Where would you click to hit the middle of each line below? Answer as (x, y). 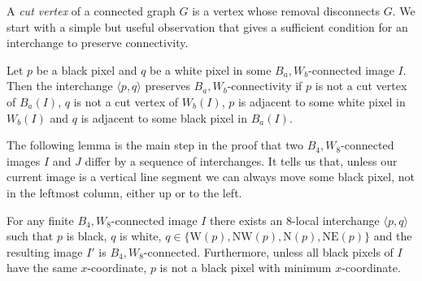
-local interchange (336, 220)
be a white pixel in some (211, 69)
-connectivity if (265, 86)
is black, (87, 236)
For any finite (40, 220)
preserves (167, 86)
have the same (42, 268)
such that (30, 236)
